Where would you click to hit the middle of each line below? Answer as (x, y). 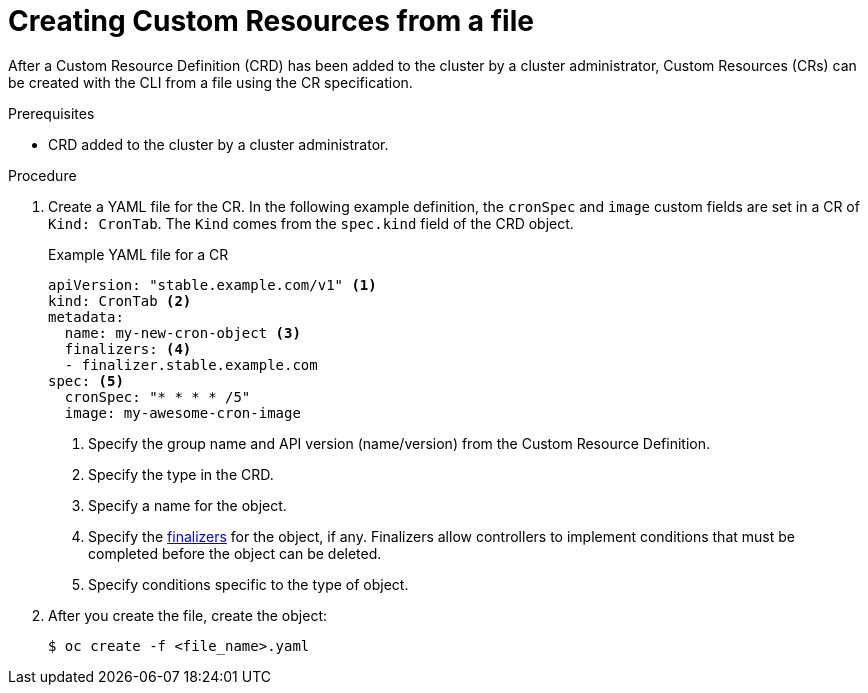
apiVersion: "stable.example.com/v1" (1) (212, 284)
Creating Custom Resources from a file (271, 21)
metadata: (86, 316)
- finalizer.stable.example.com (191, 364)
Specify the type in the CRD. (181, 474)
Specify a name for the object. (187, 505)
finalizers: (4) (128, 348)
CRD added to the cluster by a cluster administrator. (218, 144)
